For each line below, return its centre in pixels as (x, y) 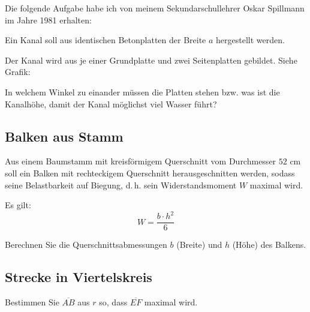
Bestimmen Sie (32, 302)
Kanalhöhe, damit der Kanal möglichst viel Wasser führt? (111, 103)
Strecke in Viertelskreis (79, 277)
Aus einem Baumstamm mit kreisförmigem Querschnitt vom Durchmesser (141, 161)
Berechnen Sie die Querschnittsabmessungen (86, 244)
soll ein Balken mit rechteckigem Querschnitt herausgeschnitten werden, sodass (150, 172)
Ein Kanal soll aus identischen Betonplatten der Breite (106, 40)
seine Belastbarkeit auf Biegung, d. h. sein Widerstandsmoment (121, 184)
